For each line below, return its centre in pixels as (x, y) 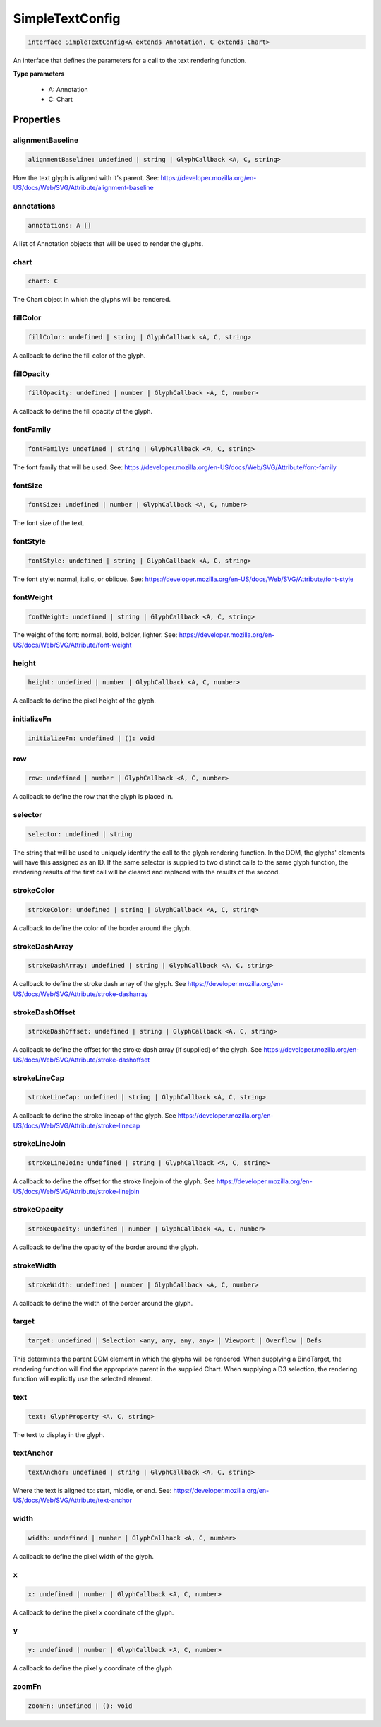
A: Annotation (68, 89)
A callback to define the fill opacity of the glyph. (83, 411)
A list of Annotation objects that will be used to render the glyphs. (108, 243)
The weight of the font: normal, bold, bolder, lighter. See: (95, 635)
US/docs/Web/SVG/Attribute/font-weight (72, 645)
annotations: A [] (60, 225)
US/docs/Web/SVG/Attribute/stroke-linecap (77, 1125)
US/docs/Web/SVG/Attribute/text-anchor (72, 1500)
